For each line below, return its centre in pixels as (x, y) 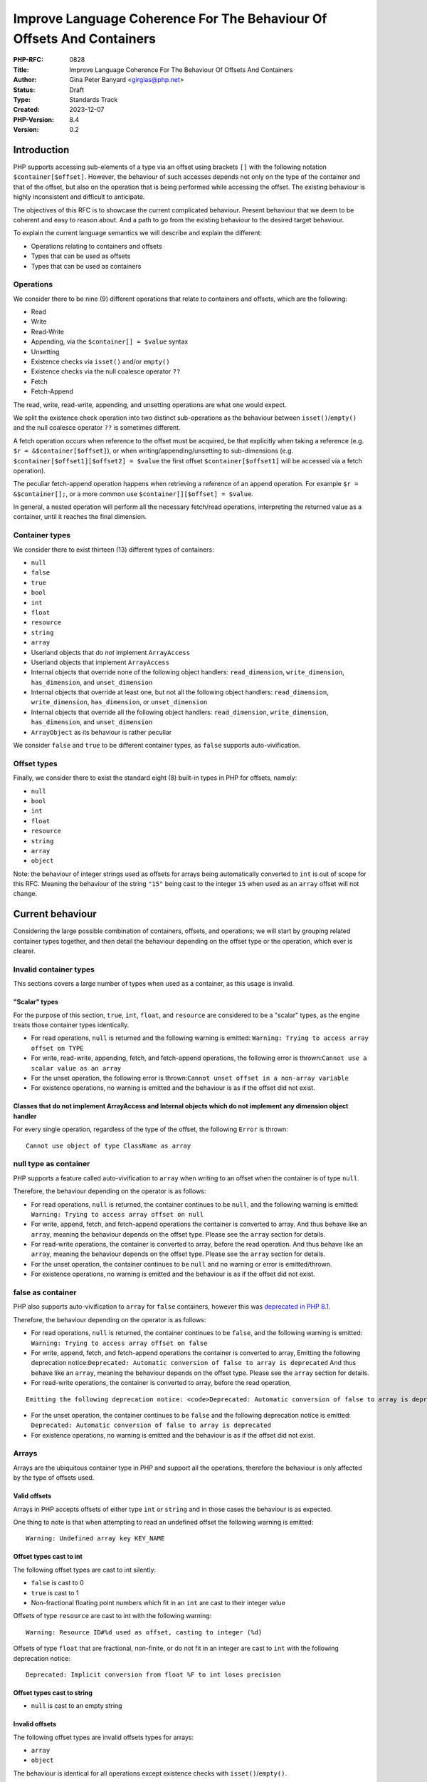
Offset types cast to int (48, 1557)
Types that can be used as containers (86, 266)
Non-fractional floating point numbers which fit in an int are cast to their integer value (158, 1602)
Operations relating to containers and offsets (97, 246)
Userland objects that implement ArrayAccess (100, 662)
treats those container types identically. (71, 1025)
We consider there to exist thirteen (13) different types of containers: (114, 550)
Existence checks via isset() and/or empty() (100, 361)
